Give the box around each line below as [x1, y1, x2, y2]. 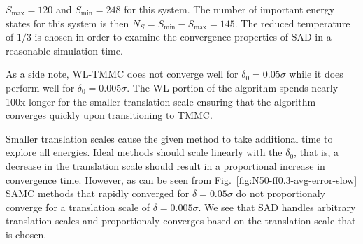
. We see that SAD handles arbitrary [198, 199, 356, 214]
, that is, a [294, 145, 339, 159]
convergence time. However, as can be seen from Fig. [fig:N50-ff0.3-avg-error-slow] [6, 172, 357, 187]
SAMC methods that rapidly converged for [6, 186, 190, 201]
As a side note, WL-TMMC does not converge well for [6, 66, 239, 81]
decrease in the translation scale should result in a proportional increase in [6, 158, 325, 173]
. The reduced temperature [234, 15, 350, 30]
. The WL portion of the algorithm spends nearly [127, 80, 339, 94]
